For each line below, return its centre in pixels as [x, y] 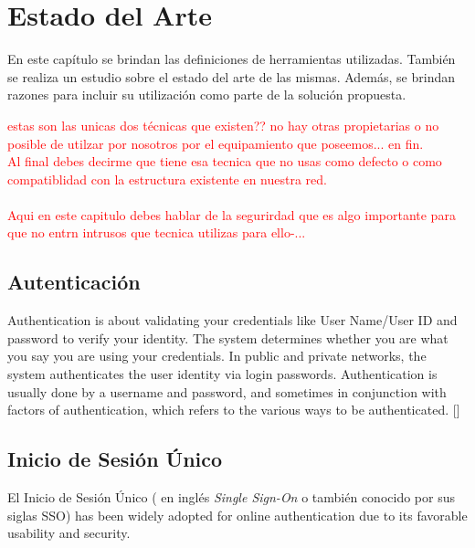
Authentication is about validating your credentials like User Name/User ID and [232, 320]
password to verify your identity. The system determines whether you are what [228, 337]
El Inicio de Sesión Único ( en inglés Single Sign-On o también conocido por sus [231, 497]
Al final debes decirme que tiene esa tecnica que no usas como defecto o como [225, 161]
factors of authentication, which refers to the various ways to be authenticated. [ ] [234, 410]
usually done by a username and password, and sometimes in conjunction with [227, 391]
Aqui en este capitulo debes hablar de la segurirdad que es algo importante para [232, 214]
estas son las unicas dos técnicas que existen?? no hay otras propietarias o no [223, 125]
